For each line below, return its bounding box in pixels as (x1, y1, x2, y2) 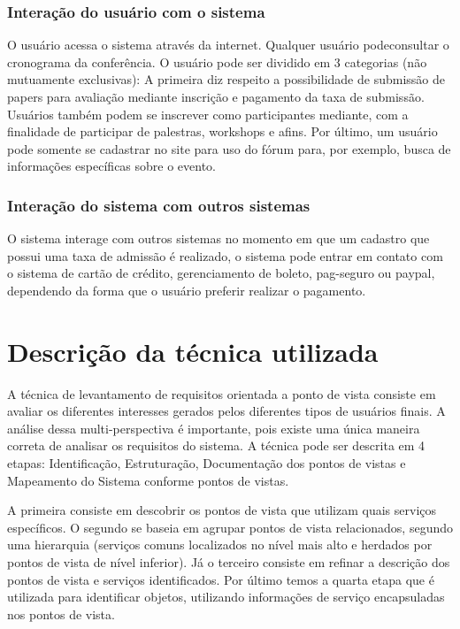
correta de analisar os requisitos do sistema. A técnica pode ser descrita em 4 (7, 436, 425, 455)
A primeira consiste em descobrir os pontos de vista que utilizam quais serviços (7, 501, 437, 519)
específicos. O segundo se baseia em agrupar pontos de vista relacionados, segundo (7, 518, 453, 536)
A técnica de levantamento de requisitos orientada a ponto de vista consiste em (7, 384, 436, 403)
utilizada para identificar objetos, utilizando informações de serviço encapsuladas (7, 587, 445, 606)
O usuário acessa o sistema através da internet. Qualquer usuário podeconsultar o (7, 35, 449, 54)
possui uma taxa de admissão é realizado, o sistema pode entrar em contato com (7, 246, 443, 265)
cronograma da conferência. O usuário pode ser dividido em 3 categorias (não (7, 52, 427, 71)
